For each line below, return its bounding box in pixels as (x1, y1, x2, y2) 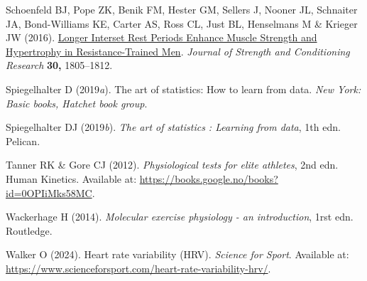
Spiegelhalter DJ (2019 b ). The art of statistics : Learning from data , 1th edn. (6, 120, 341, 134)
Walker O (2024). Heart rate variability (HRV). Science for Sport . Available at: (6, 247, 349, 262)
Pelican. (6, 133, 40, 148)
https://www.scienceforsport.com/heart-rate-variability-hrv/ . (6, 260, 271, 275)
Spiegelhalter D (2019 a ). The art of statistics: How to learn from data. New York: (6, 81, 361, 96)
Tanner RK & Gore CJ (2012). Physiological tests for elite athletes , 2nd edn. (6, 157, 339, 172)
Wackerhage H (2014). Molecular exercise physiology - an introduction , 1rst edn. (6, 209, 354, 224)
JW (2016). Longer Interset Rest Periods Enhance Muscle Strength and (6, 30, 317, 45)
